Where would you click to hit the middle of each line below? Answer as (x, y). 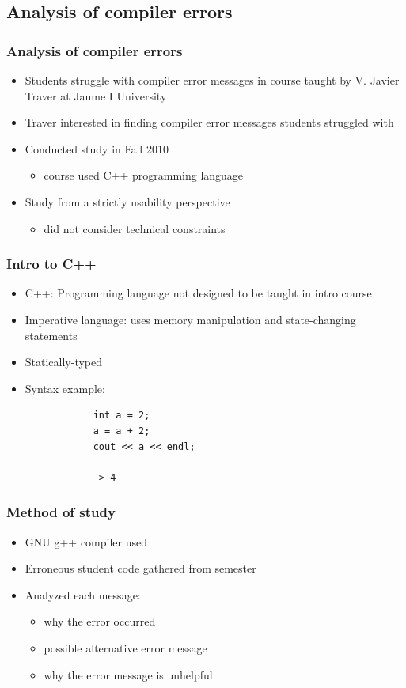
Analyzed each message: (83, 594)
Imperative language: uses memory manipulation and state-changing (190, 319)
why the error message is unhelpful (128, 674)
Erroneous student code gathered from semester (140, 568)
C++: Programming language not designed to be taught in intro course (198, 293)
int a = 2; (121, 416)
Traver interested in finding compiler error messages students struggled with (209, 122)
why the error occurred (100, 621)
